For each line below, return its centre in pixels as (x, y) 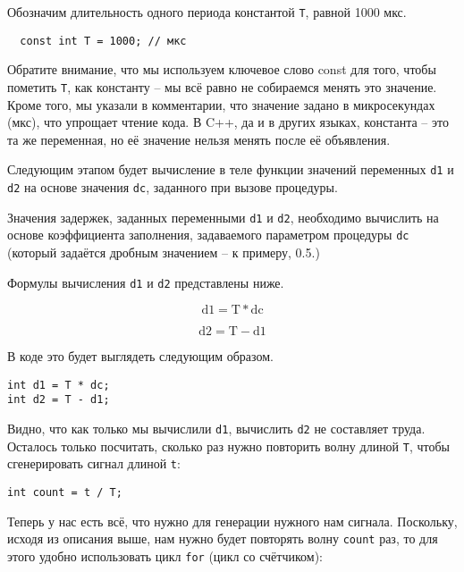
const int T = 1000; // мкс (103, 41)
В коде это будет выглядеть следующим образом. (140, 356)
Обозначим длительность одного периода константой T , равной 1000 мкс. (207, 12)
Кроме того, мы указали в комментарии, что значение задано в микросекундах (221, 104)
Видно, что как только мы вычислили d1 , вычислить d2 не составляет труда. (216, 429)
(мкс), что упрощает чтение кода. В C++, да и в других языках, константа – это (228, 122)
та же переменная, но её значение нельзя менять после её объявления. (199, 139)
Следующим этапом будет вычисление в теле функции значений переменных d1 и (231, 169)
